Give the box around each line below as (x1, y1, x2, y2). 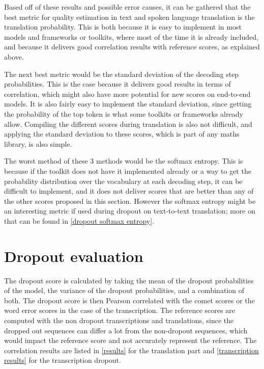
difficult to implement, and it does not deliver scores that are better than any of (4, 186, 254, 196)
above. (4, 51, 24, 62)
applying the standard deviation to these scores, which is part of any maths (4, 128, 240, 139)
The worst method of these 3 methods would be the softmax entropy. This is (4, 155, 243, 166)
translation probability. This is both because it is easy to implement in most (4, 21, 242, 32)
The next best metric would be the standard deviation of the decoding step (4, 68, 239, 79)
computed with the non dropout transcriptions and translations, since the (4, 314, 234, 325)
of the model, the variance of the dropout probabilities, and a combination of (4, 285, 244, 296)
